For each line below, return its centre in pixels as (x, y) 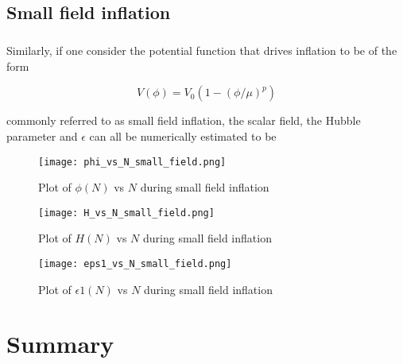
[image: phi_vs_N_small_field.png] (132, 162)
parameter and (42, 136)
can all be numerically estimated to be (183, 136)
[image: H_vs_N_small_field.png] (126, 213)
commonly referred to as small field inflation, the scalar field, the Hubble (184, 120)
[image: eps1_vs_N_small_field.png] (135, 264)
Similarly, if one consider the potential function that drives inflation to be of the (202, 50)
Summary (60, 344)
